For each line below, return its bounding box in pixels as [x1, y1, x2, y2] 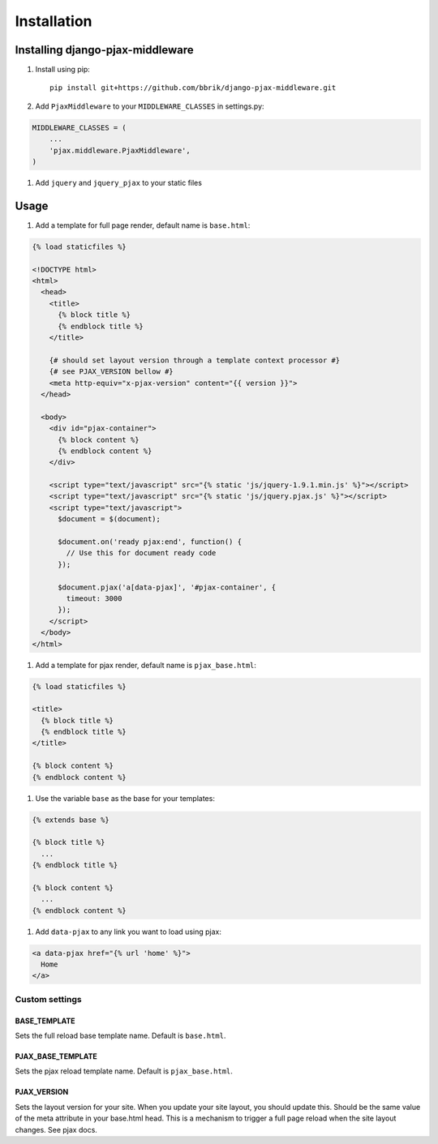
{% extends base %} [32, 815, 109, 825]
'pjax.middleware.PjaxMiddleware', [49, 146, 191, 155]
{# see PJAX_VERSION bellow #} [49, 367, 174, 376]
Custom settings [15, 993, 82, 1005]
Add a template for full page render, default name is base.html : [35, 220, 251, 230]
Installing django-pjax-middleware [15, 43, 194, 57]
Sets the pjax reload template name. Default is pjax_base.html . [15, 1066, 233, 1076]
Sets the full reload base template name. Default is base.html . [15, 1030, 226, 1041]
